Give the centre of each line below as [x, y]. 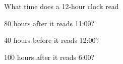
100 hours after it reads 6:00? [49, 57]
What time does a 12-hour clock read [61, 6]
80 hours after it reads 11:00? [49, 23]
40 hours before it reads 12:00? [52, 40]
